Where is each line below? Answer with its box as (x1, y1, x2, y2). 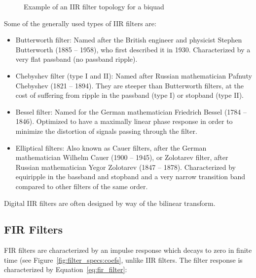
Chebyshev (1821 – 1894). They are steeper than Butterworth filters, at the (15, 80, 244, 90)
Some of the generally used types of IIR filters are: (4, 18, 156, 28)
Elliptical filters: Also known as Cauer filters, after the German (15, 142, 207, 153)
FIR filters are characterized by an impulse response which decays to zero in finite (4, 245, 252, 255)
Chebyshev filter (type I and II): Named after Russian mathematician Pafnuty (15, 70, 252, 80)
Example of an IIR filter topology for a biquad (24, 1, 164, 11)
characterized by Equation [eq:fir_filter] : (4, 264, 127, 275)
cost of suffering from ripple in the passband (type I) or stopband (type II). (15, 90, 244, 100)
